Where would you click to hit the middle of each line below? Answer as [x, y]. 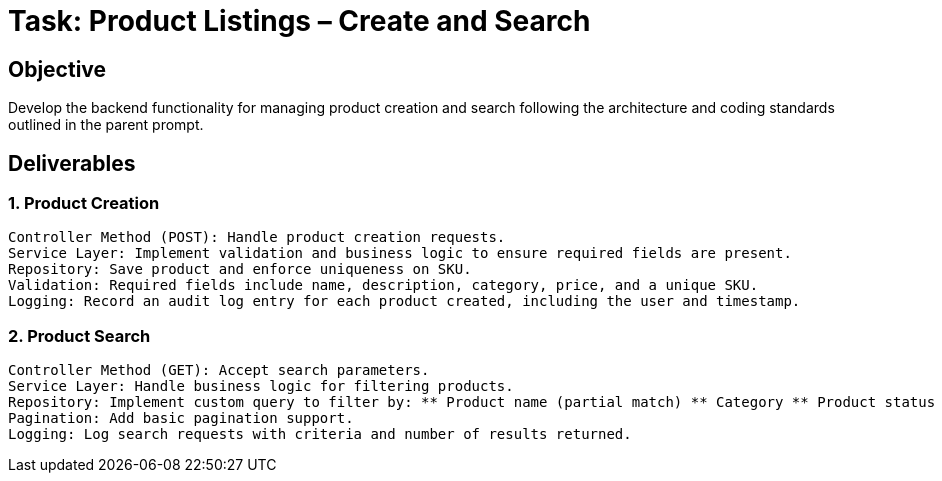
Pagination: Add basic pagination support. [181, 418]
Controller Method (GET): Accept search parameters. [219, 370]
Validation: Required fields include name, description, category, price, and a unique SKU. [383, 285]
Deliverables [72, 163]
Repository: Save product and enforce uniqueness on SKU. [240, 269]
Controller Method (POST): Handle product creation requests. [257, 237]
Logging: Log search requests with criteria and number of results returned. [320, 434]
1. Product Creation [84, 203]
